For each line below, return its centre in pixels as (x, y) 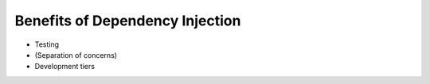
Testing (47, 44)
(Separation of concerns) (76, 55)
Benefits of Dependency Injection (128, 21)
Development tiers (65, 67)
